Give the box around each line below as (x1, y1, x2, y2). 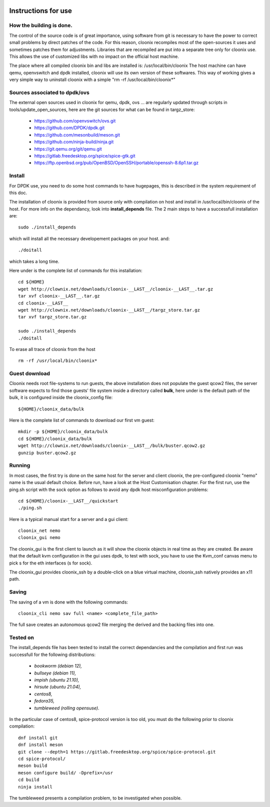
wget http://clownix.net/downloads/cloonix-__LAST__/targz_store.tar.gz (18, 307, 200, 312)
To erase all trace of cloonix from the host (9, 346, 95, 352)
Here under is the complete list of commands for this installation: (9, 267, 142, 273)
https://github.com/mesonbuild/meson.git (34, 131, 120, 137)
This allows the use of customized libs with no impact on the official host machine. (9, 53, 179, 59)
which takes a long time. (9, 258, 59, 264)
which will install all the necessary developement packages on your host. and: (9, 235, 170, 241)
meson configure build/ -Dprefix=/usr (18, 770, 113, 775)
